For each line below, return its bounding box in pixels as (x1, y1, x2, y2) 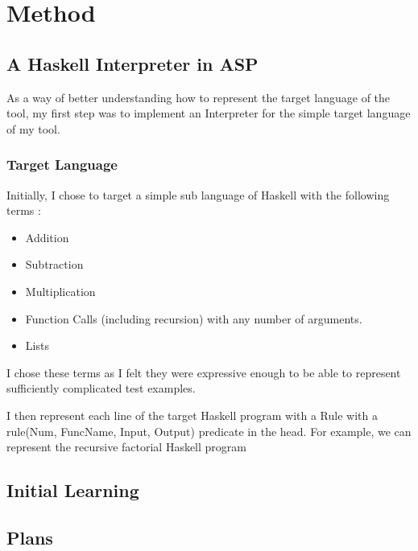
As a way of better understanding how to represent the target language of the (6, 88, 391, 105)
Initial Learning (6, 478, 139, 503)
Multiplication (25, 282, 96, 299)
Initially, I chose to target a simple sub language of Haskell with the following (6, 186, 390, 203)
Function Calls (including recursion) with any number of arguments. (25, 310, 362, 327)
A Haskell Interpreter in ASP (6, 51, 259, 76)
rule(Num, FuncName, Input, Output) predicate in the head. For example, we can (6, 422, 412, 439)
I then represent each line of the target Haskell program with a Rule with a (6, 406, 378, 423)
